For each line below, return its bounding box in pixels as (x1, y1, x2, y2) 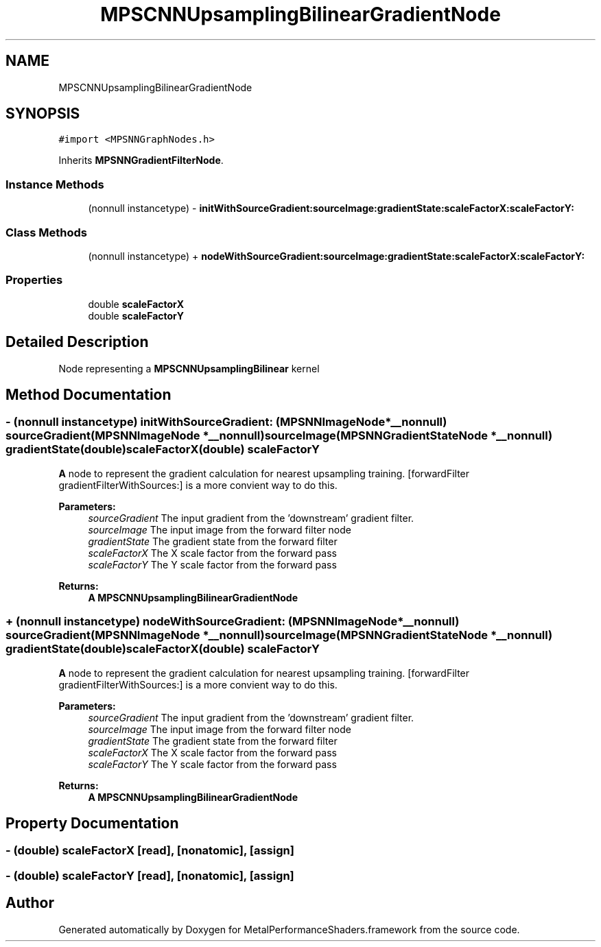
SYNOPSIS (5, 105, 80, 123)
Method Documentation (5, 385, 172, 403)
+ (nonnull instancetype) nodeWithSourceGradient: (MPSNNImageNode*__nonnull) (5, 614, 460, 629)
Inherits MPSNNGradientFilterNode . (58, 154, 224, 167)
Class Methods (5, 225, 87, 239)
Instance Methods (5, 177, 104, 191)
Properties (5, 273, 63, 287)
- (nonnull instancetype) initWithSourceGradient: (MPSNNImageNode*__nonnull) (5, 415, 447, 429)
